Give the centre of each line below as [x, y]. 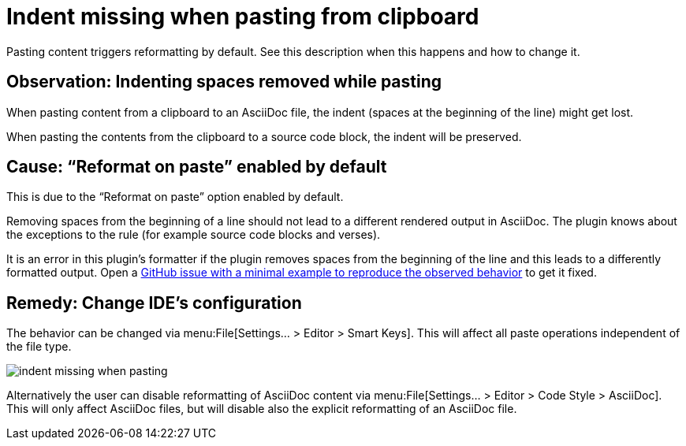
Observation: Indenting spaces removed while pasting [224, 82]
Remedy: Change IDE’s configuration [154, 303]
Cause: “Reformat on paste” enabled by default [197, 167]
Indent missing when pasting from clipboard [243, 17]
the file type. [39, 347]
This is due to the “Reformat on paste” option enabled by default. [175, 197]
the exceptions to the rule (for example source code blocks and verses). [194, 235]
